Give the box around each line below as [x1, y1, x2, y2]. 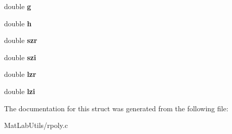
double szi [4, 52, 36, 62]
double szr [4, 35, 37, 46]
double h [4, 18, 32, 28]
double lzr [4, 69, 36, 79]
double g [4, 1, 31, 11]
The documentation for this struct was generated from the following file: [4, 103, 228, 113]
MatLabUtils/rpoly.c [4, 120, 68, 130]
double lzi [4, 85, 35, 96]
